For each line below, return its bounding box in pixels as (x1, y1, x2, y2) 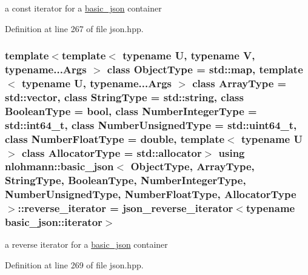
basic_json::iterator (5, 214, 102, 230)
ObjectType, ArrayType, (130, 159, 255, 174)
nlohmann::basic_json (5, 159, 114, 174)
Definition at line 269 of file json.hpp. (5, 259, 144, 271)
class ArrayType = (192, 75, 287, 90)
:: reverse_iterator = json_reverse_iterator (18, 200, 233, 216)
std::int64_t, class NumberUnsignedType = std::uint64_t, (5, 117, 297, 132)
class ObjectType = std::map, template (107, 62, 303, 77)
